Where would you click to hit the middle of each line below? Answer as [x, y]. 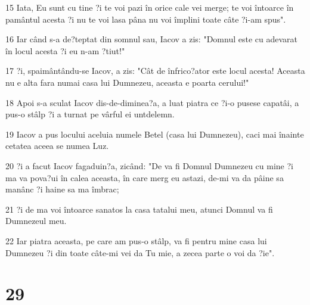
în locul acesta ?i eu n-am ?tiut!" [65, 50]
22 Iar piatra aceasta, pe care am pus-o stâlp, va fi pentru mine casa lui [136, 240]
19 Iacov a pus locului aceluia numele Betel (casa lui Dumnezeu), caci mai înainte [155, 134]
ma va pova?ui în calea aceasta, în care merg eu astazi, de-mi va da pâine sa [145, 177]
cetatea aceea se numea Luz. [57, 146]
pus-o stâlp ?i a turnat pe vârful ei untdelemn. [90, 114]
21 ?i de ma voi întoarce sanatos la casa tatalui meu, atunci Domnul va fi [139, 209]
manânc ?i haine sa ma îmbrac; [62, 189]
